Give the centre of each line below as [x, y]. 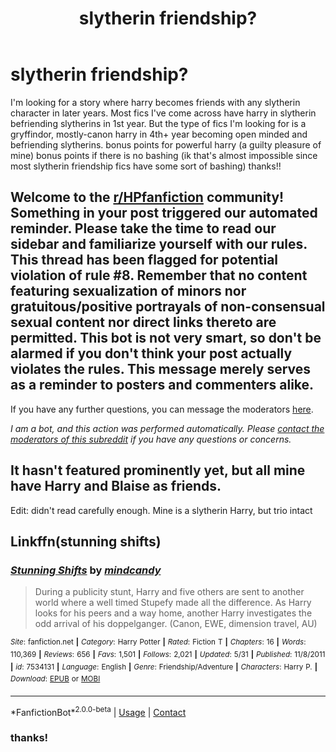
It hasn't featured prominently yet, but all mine [158, 470]
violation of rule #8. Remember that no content [159, 275]
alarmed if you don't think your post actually [151, 353]
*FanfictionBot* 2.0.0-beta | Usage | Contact [98, 711]
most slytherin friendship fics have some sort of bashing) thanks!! [146, 166]
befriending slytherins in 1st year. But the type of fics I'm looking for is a [158, 123]
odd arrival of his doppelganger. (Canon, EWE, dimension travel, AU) [176, 624]
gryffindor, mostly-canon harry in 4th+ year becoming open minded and [159, 134]
